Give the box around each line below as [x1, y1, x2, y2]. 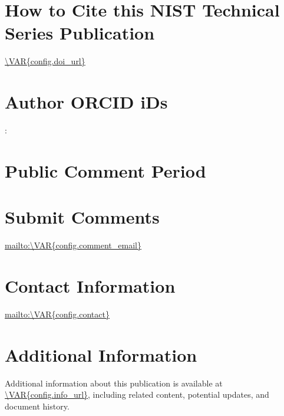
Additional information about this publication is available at [5, 376, 223, 389]
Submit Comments [5, 205, 160, 229]
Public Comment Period [5, 158, 206, 182]
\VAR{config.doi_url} [5, 55, 85, 67]
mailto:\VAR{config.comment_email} [5, 239, 141, 251]
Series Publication [5, 21, 155, 45]
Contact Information [5, 273, 176, 297]
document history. [5, 399, 70, 412]
